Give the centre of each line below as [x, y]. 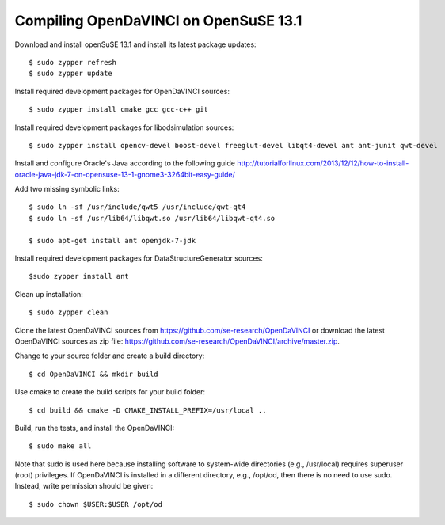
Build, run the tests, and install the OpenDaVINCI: [95, 428]
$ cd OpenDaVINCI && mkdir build [93, 374]
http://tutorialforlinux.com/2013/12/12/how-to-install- [323, 163]
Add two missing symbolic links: [67, 189]
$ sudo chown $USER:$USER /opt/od [95, 504]
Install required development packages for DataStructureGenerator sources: [139, 258]
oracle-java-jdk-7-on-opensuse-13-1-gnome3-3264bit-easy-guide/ [125, 174]
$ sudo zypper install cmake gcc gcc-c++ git [119, 110]
